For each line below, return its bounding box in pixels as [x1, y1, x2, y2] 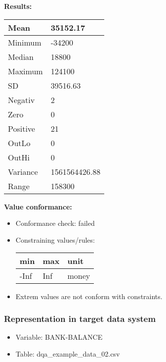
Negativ [8, 94, 35, 105]
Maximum [8, 65, 43, 77]
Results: [4, 1, 32, 11]
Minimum [8, 36, 41, 48]
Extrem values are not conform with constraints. [15, 291, 163, 302]
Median [8, 51, 34, 62]
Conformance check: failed [15, 218, 95, 228]
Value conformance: [4, 201, 72, 211]
